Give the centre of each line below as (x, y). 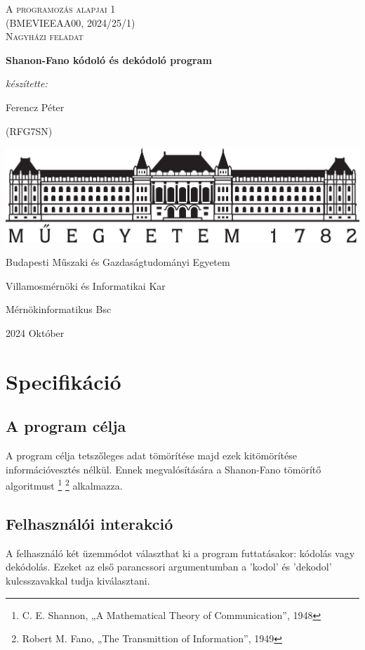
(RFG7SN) (29, 130)
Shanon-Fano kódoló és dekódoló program (109, 59)
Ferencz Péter (35, 107)
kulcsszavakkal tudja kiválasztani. (78, 581)
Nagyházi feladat (45, 36)
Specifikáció (64, 381)
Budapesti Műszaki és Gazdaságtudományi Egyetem (118, 262)
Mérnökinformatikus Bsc (59, 309)
